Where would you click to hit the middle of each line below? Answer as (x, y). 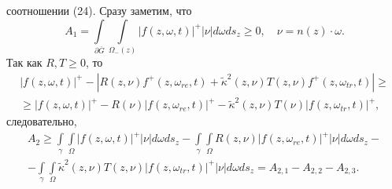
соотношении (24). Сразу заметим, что (99, 10)
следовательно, (42, 121)
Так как (24, 62)
